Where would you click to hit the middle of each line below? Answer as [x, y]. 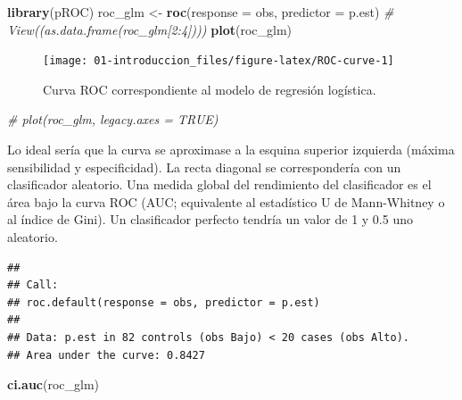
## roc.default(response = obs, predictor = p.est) [164, 302]
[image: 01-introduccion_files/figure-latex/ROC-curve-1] [219, 61]
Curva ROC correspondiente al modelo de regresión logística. [210, 89]
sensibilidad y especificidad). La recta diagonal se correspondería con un [204, 167]
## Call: [33, 285]
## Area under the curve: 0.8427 [106, 355]
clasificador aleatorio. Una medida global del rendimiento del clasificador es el [219, 184]
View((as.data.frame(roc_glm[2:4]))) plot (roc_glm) [149, 29]
